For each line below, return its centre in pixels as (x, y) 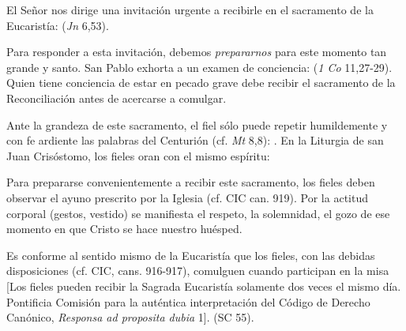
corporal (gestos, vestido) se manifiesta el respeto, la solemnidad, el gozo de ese (198, 213)
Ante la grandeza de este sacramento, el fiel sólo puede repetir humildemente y (197, 124)
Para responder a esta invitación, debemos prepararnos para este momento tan (197, 52)
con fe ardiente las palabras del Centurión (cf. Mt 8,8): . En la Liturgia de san (195, 140)
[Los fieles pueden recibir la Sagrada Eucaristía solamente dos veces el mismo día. (204, 286)
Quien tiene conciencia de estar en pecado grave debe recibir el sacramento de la (201, 83)
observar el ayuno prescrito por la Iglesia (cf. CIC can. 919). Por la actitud (187, 197)
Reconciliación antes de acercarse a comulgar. (117, 98)
